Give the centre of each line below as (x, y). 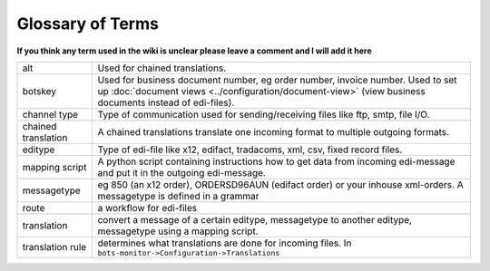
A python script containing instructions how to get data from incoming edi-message (276, 161)
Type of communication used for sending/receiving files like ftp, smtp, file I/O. (264, 114)
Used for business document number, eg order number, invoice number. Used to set (277, 80)
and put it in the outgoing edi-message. (182, 172)
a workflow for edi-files (147, 208)
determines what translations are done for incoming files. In (225, 243)
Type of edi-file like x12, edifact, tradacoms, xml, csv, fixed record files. (250, 150)
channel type (50, 114)
